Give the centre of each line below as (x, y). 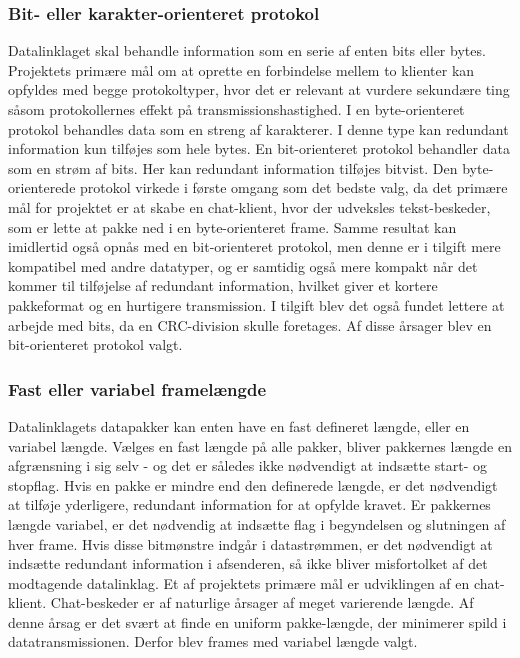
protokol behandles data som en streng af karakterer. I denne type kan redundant (258, 128)
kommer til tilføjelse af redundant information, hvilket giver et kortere (223, 285)
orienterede (42, 187)
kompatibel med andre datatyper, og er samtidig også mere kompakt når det (243, 265)
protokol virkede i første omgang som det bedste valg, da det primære (294, 187)
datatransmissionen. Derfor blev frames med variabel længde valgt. (213, 641)
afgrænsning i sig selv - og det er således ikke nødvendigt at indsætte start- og (247, 465)
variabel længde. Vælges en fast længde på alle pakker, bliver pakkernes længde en (260, 445)
